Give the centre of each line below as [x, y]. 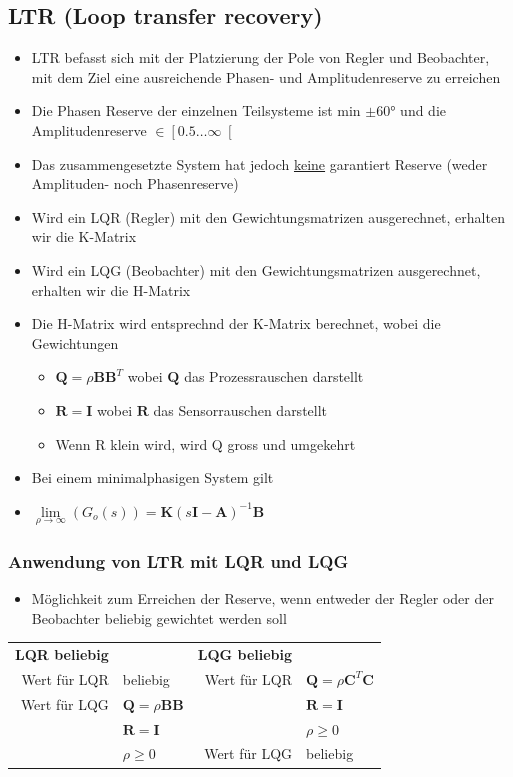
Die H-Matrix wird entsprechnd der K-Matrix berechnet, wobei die [236, 323]
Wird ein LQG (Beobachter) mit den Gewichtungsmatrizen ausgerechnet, [256, 269]
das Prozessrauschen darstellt [274, 376]
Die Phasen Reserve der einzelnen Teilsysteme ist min [196, 110]
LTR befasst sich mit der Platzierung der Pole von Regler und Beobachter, [260, 57]
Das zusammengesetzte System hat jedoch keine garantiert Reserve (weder [259, 163]
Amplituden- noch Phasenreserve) [135, 183]
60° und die [411, 110]
